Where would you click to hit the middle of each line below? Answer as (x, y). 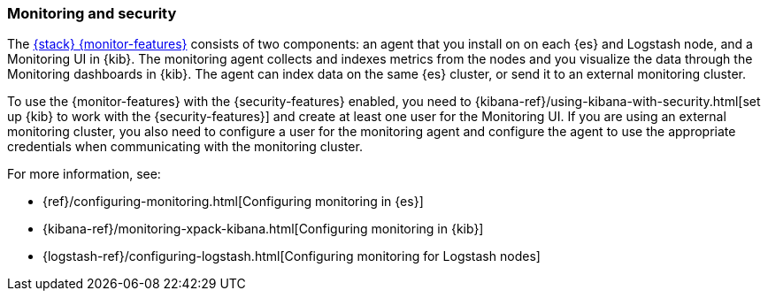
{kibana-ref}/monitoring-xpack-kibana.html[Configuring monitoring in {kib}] (263, 229)
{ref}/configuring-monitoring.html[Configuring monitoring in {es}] (233, 202)
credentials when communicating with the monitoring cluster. (185, 147)
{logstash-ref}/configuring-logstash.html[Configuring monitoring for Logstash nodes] (292, 256)
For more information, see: (84, 174)
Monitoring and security (92, 13)
